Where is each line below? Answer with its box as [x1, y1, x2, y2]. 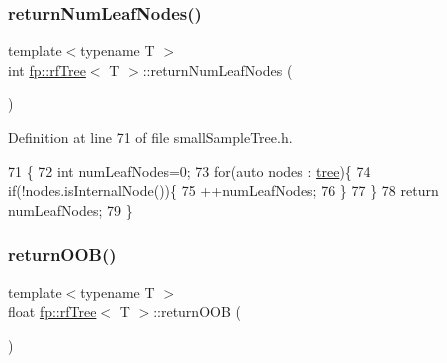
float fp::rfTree [8, 301, 97, 322]
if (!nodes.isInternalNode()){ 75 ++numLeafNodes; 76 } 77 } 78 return [8, 180, 439, 201]
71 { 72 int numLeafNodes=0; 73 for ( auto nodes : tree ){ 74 [8, 160, 371, 181]
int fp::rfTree [8, 59, 86, 80]
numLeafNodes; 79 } [8, 199, 133, 220]
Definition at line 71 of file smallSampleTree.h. [8, 127, 293, 147]
